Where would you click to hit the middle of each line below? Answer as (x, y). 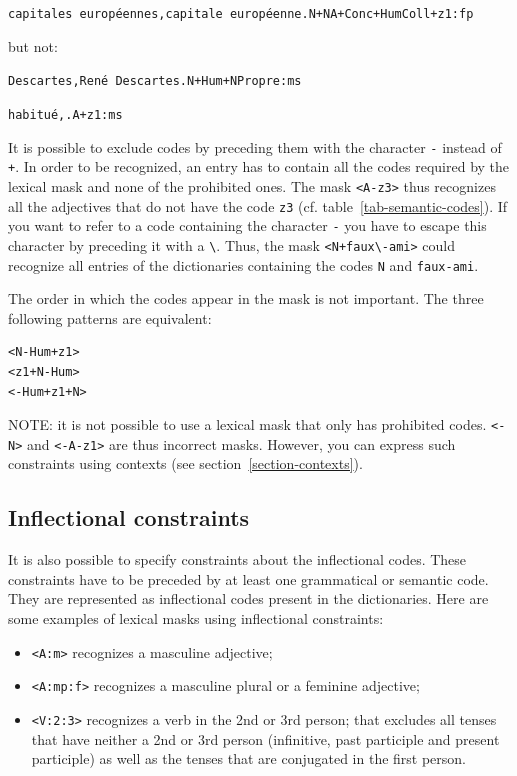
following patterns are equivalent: (110, 317)
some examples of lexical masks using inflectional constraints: (196, 618)
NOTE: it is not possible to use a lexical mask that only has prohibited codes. (247, 424)
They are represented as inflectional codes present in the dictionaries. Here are (248, 598)
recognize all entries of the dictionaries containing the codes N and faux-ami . (243, 264)
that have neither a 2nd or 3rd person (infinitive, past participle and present (265, 738)
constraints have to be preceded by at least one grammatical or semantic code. (248, 578)
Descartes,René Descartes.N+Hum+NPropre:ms (155, 81)
